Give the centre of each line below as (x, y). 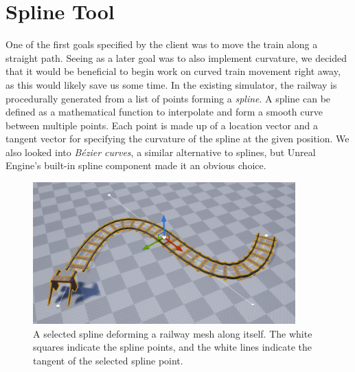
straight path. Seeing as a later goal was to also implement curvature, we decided (176, 57)
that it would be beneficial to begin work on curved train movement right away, (173, 71)
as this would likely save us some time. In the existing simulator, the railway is (171, 84)
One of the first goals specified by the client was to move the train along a (162, 44)
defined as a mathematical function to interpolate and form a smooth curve (164, 112)
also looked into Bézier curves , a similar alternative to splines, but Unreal (161, 152)
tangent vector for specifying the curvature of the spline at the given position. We (177, 139)
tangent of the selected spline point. (108, 360)
